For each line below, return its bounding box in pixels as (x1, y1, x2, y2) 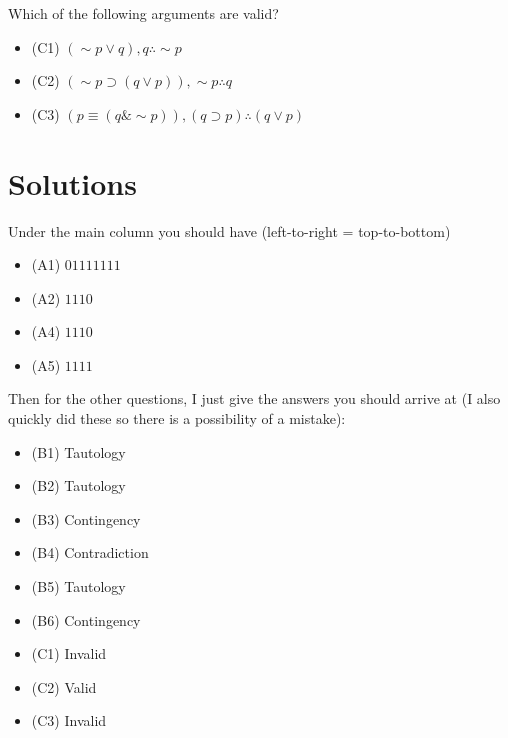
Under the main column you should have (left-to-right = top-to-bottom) (8, 220, 451, 241)
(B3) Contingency (31, 508, 141, 529)
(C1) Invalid (31, 643, 107, 664)
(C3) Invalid (31, 710, 107, 731)
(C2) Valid (31, 676, 97, 697)
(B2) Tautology (31, 475, 126, 496)
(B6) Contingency (31, 609, 141, 630)
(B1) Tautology (31, 441, 126, 462)
